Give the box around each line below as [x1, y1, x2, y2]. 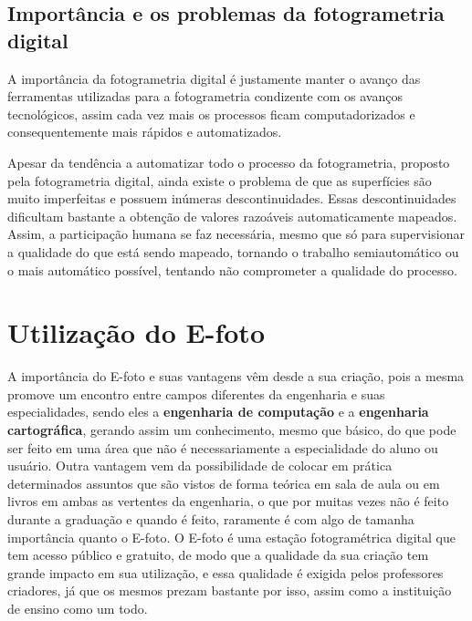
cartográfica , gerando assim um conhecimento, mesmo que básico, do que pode [7, 420, 456, 440]
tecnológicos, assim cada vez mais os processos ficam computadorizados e [7, 104, 415, 123]
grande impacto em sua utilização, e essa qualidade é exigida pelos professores [7, 563, 444, 582]
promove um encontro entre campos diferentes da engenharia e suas [7, 384, 385, 403]
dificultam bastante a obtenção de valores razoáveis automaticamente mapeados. [7, 206, 457, 225]
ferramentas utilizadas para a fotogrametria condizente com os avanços [7, 87, 403, 106]
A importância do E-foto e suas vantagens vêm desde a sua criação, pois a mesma [7, 367, 465, 386]
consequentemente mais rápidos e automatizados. [7, 122, 282, 141]
